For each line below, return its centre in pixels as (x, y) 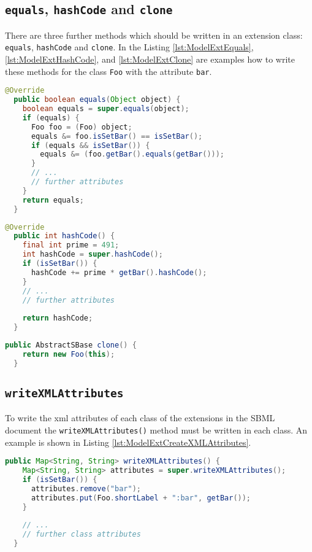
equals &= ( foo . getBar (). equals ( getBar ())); (132, 154)
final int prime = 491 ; (71, 245)
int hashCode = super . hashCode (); (93, 255)
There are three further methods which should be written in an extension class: (154, 35)
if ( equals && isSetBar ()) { (90, 145)
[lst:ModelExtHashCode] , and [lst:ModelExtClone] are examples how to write (150, 59)
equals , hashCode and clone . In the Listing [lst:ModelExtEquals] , (129, 47)
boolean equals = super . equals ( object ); (106, 109)
